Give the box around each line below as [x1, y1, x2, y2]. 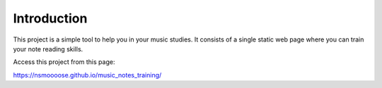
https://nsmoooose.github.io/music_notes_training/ [13, 70, 162, 79]
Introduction [13, 11, 88, 26]
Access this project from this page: [13, 58, 115, 66]
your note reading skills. [13, 44, 83, 53]
